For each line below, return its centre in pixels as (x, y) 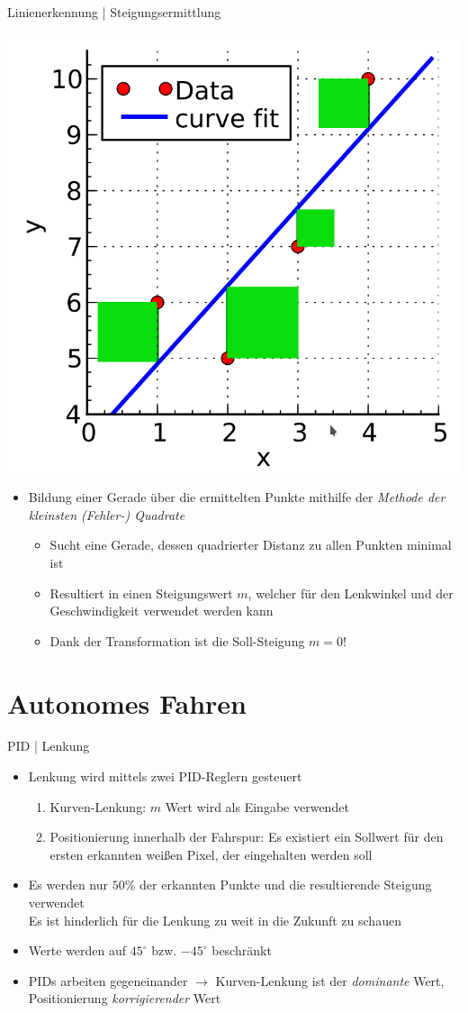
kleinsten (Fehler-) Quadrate (107, 514)
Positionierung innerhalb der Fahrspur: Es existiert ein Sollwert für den (247, 837)
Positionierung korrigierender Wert (125, 998)
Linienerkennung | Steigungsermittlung (114, 12)
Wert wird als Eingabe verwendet (257, 806)
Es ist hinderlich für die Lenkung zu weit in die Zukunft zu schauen (215, 920)
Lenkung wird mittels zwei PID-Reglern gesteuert (165, 776)
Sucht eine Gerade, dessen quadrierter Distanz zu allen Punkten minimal (251, 545)
